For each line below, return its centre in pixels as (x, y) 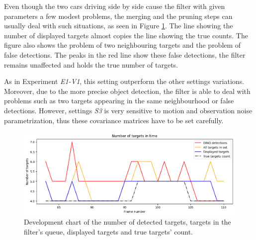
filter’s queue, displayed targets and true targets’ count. (108, 231)
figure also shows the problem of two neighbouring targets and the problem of (123, 45)
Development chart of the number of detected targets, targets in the (128, 222)
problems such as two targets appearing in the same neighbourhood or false (119, 101)
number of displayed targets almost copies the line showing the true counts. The (126, 35)
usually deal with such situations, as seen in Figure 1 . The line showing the (119, 26)
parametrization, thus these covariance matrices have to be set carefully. (114, 120)
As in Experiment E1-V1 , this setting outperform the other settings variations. (124, 81)
